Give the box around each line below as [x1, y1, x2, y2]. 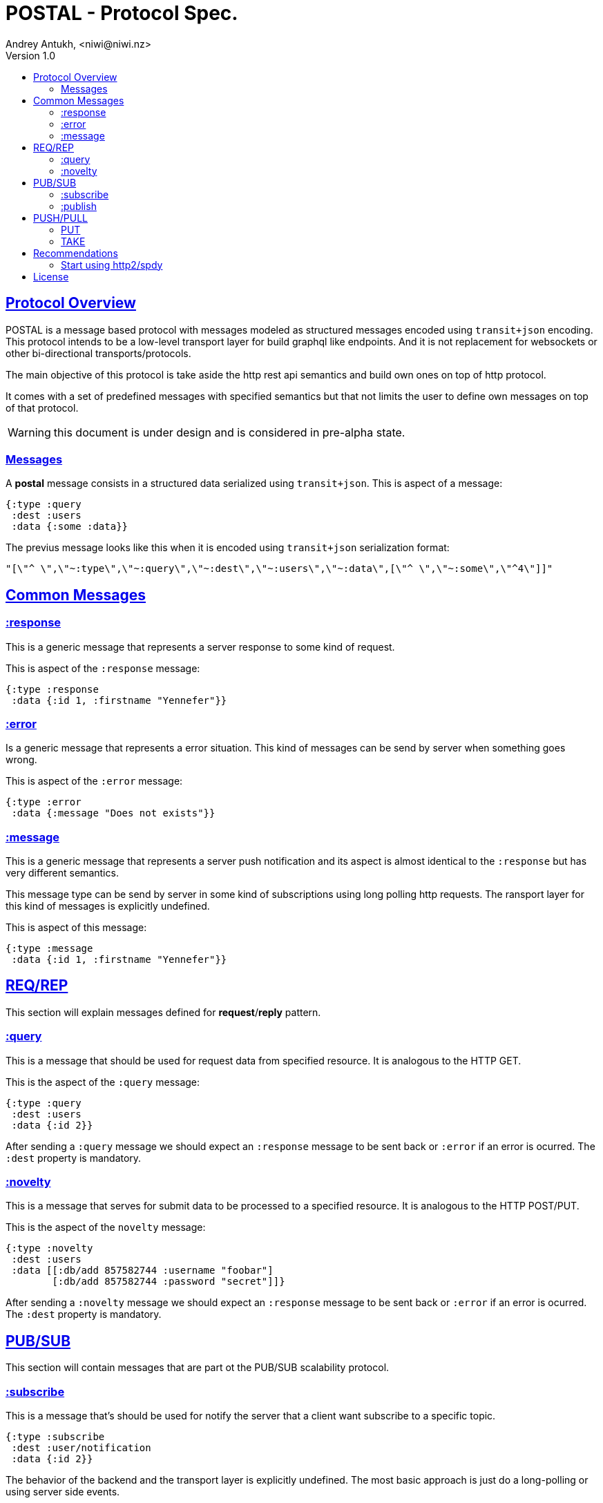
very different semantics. [6, 867, 119, 879]
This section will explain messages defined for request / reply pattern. [6, 1006, 321, 1018]
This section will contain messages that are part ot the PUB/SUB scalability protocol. [6, 1361, 390, 1374]
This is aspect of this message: [6, 921, 147, 934]
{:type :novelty [6, 1243, 93, 1254]
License [33, 270, 69, 283]
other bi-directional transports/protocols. [6, 347, 191, 359]
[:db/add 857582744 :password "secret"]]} [52, 1276, 285, 1287]
